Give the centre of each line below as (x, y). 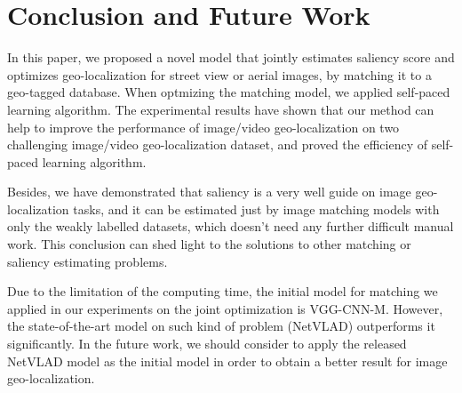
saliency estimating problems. (88, 261)
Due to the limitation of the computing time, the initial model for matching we (223, 291)
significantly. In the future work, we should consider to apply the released (207, 344)
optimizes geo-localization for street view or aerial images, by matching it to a (219, 74)
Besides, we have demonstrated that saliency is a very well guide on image (209, 192)
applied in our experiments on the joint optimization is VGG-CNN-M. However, (225, 308)
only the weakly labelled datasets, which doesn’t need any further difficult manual (231, 226)
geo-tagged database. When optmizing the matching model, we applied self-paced (229, 92)
